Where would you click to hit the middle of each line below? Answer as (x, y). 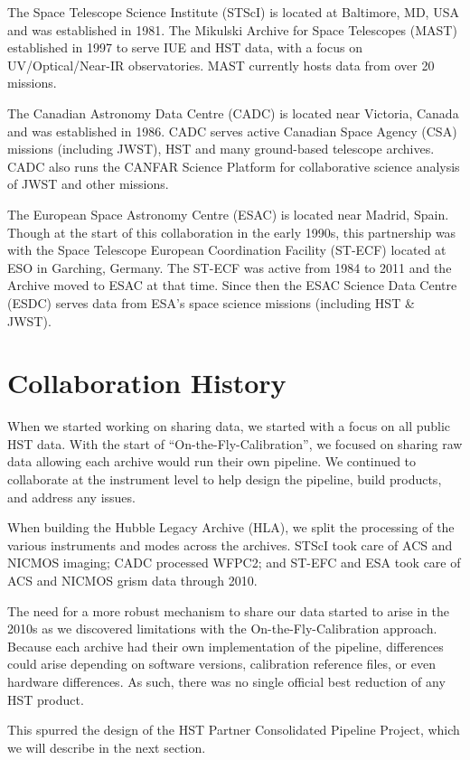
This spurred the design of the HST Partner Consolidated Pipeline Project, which (234, 730)
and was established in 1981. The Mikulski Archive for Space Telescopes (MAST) (232, 29)
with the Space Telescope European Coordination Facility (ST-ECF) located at (227, 250)
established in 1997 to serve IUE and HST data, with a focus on (185, 47)
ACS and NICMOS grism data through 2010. (132, 580)
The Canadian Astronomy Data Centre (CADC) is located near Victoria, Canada (233, 113)
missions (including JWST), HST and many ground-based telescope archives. (221, 149)
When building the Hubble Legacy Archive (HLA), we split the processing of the (231, 527)
